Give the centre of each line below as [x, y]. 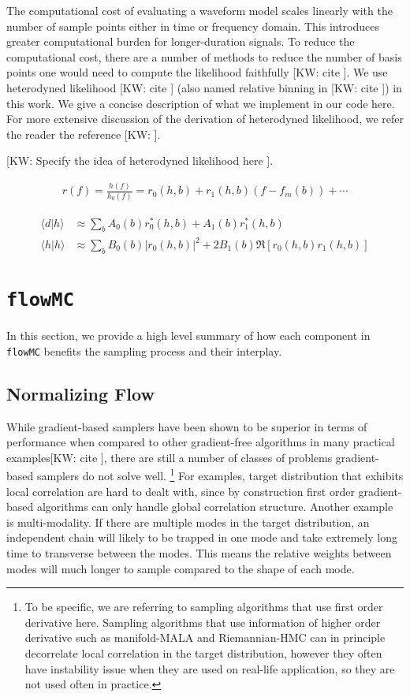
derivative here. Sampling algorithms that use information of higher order [203, 622]
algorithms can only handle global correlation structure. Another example [215, 507]
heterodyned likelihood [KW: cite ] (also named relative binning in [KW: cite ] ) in [204, 87]
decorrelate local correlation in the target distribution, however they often [203, 652]
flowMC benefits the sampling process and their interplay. [144, 350]
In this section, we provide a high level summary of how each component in [188, 335]
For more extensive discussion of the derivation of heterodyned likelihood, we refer [205, 119]
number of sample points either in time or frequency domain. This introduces [193, 26]
